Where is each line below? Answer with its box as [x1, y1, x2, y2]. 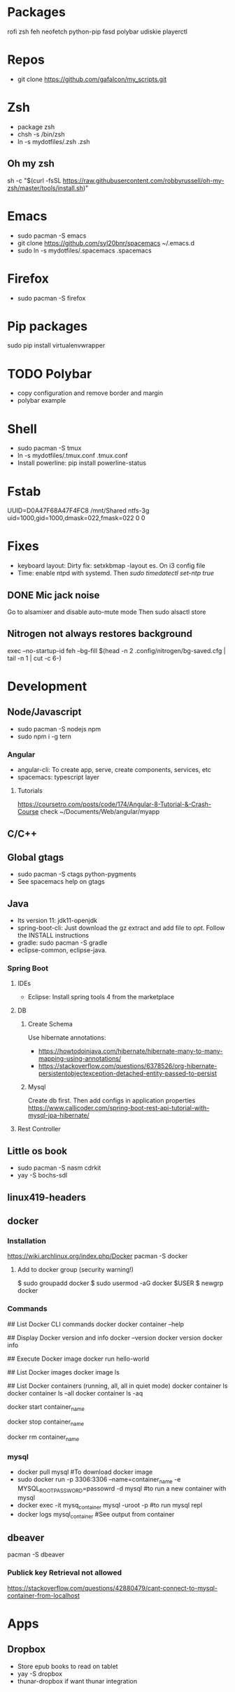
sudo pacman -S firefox [17, 294, 86, 302]
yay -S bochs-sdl [17, 1171, 68, 1180]
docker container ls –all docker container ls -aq [7, 1389, 143, 1397]
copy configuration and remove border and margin [17, 389, 164, 397]
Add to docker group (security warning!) [17, 1266, 134, 1274]
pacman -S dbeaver [7, 1550, 65, 1559]
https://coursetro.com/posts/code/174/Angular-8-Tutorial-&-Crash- [17, 800, 212, 808]
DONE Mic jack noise [7, 589, 100, 601]
